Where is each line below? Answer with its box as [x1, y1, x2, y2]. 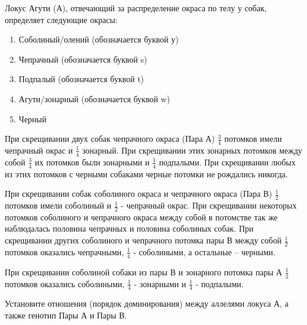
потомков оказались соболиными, [5, 277, 125, 290]
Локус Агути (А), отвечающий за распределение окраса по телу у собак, [5, 2, 267, 14]
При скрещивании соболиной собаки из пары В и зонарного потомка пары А [5, 265, 282, 278]
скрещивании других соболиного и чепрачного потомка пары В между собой [5, 234, 282, 246]
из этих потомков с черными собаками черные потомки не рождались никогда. [5, 167, 288, 180]
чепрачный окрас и [5, 144, 73, 156]
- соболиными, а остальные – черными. [133, 245, 276, 258]
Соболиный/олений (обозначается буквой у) [18, 33, 179, 45]
